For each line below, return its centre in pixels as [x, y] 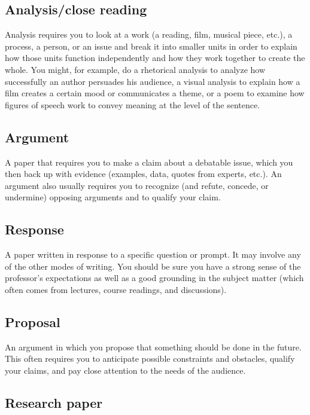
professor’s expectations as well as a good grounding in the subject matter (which [154, 278]
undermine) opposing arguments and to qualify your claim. [113, 197]
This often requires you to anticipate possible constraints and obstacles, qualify [150, 358]
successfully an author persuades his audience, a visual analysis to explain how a [153, 81]
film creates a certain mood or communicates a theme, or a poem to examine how [155, 93]
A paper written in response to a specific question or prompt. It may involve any [153, 254]
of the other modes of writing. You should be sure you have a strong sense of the [153, 266]
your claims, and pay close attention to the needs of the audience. [125, 370]
